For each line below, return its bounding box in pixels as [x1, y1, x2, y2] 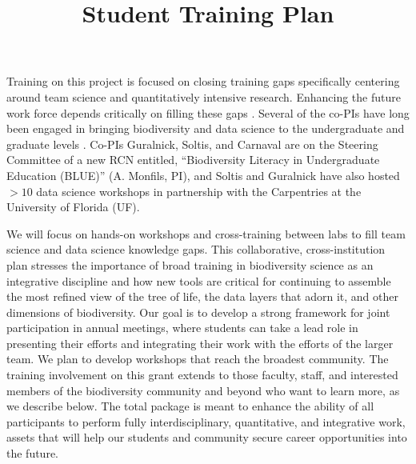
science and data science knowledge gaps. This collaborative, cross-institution [6, 241, 386, 258]
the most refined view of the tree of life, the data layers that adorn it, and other [6, 288, 398, 305]
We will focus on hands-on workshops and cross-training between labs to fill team [6, 225, 406, 242]
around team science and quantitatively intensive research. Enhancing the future [6, 88, 401, 105]
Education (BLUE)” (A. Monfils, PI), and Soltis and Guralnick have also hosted [6, 166, 400, 183]
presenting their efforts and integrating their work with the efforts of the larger [6, 334, 394, 351]
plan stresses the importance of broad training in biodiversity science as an [6, 256, 374, 273]
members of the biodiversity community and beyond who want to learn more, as [6, 382, 400, 398]
